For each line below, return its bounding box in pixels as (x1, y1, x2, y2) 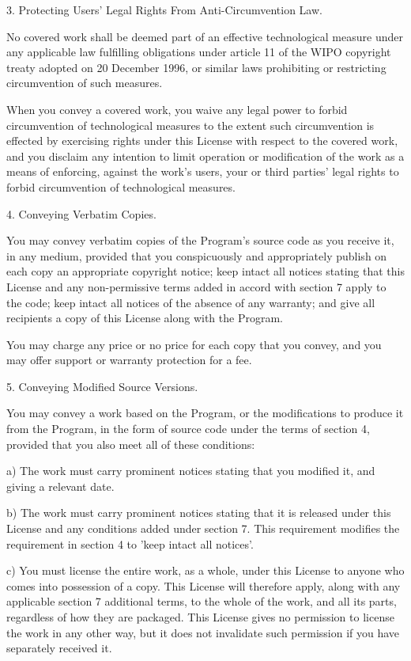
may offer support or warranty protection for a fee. (6, 351, 252, 368)
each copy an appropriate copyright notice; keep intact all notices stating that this (6, 263, 405, 279)
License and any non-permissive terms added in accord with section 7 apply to (6, 278, 386, 294)
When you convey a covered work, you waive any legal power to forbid (6, 101, 348, 117)
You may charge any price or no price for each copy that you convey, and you (6, 336, 382, 352)
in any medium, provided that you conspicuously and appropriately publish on (6, 247, 387, 264)
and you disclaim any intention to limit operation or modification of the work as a (6, 147, 405, 164)
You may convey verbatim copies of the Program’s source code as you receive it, (6, 232, 394, 249)
